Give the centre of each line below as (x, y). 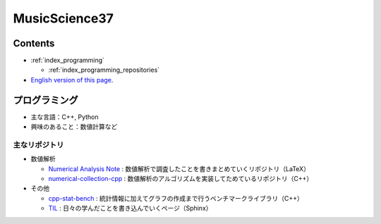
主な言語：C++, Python (65, 117)
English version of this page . (72, 80)
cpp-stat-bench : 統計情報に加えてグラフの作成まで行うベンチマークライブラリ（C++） (176, 198)
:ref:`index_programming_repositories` (104, 70)
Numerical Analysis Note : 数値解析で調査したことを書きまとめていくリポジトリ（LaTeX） (179, 168)
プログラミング (46, 100)
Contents (34, 43)
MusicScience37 (64, 18)
